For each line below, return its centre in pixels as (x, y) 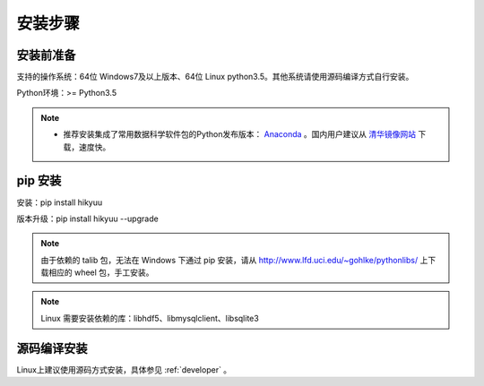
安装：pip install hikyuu (60, 202)
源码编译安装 (52, 348)
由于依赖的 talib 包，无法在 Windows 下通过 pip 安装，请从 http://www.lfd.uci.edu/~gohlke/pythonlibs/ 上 (234, 260)
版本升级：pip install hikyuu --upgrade (87, 219)
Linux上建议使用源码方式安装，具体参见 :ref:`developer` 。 (124, 369)
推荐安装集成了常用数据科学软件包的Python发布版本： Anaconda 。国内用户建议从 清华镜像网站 (240, 134)
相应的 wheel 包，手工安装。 (101, 272)
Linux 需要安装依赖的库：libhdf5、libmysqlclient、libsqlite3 (150, 318)
